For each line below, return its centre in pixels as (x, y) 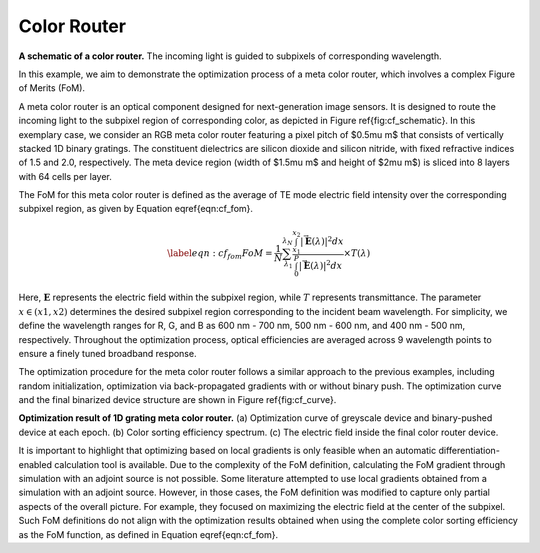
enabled (35, 464)
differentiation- (469, 451)
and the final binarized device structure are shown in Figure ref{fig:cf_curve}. (177, 400)
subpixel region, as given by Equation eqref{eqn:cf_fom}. (136, 209)
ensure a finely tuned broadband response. (107, 353)
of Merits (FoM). (51, 88)
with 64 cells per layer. (65, 176)
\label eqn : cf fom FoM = (219, 254)
